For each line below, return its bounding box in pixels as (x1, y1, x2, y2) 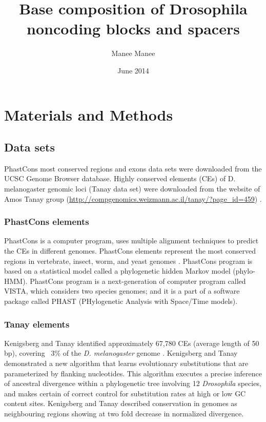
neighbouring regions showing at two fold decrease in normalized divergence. (4, 408, 244, 419)
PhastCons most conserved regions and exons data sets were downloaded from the (4, 163, 262, 174)
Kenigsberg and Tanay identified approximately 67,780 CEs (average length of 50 (4, 337, 259, 348)
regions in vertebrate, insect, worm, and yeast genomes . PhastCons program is (4, 255, 253, 266)
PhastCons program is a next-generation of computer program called (30, 275, 246, 286)
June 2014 (117, 65, 149, 75)
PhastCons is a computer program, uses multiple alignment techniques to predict (4, 235, 259, 246)
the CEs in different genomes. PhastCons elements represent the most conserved (4, 245, 256, 256)
